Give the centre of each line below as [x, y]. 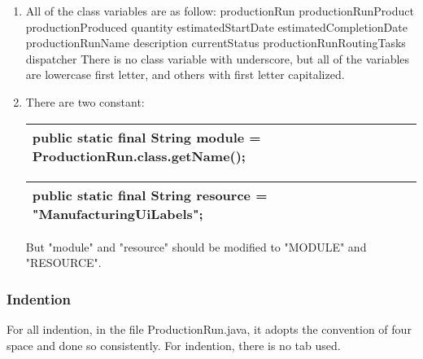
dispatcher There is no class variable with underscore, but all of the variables [218, 58]
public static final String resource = [150, 195]
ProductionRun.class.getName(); [139, 155]
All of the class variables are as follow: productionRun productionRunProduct [220, 11]
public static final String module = [146, 137]
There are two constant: [85, 101]
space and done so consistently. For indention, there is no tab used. [174, 345]
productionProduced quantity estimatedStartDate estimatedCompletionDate [216, 26]
